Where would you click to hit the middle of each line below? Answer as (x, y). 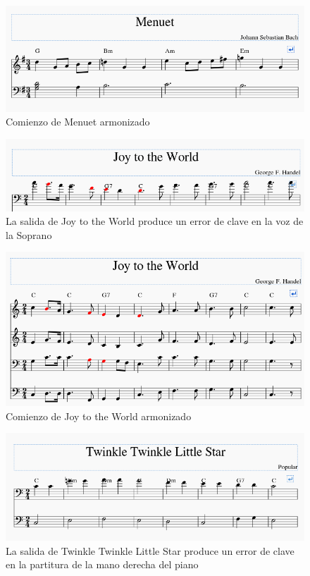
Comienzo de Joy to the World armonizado (99, 416)
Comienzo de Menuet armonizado (78, 122)
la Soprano (29, 234)
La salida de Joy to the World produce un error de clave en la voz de (155, 221)
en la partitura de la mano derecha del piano (102, 564)
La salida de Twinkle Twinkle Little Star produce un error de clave (150, 550)
